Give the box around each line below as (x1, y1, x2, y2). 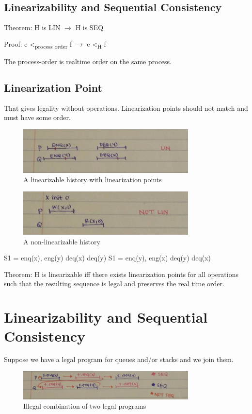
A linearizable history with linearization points (23, 174, 162, 185)
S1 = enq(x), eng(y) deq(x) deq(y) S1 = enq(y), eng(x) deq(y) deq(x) (4, 253, 211, 263)
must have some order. (4, 112, 71, 122)
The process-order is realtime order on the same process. (4, 56, 172, 66)
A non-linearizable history (23, 236, 100, 246)
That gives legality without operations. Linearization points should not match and (4, 103, 248, 113)
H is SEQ (75, 22, 104, 33)
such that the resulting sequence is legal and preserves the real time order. (4, 278, 224, 289)
